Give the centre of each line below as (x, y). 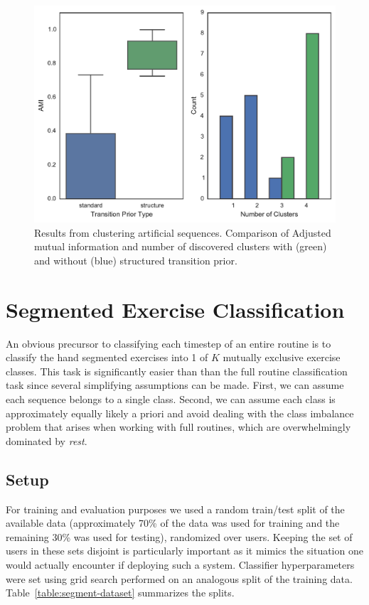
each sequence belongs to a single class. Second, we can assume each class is (171, 399)
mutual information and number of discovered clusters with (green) (181, 246)
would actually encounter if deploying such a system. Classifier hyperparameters (180, 564)
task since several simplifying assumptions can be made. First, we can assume (175, 385)
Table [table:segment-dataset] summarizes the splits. (120, 593)
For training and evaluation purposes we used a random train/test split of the (175, 509)
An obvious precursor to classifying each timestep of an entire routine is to (169, 343)
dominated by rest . (47, 440)
